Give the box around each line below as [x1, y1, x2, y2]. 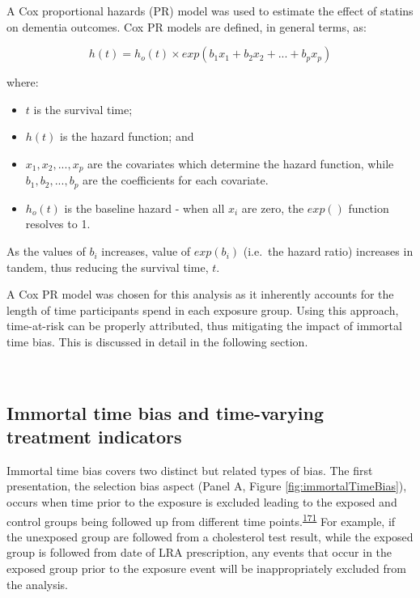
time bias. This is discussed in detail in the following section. [6, 333, 308, 350]
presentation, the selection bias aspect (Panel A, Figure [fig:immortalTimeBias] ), [6, 477, 407, 494]
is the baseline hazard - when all [64, 199, 225, 216]
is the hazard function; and [60, 128, 194, 145]
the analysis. [6, 575, 68, 592]
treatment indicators [6, 424, 182, 448]
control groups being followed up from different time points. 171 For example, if [6, 510, 396, 529]
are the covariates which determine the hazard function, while [87, 155, 394, 172]
